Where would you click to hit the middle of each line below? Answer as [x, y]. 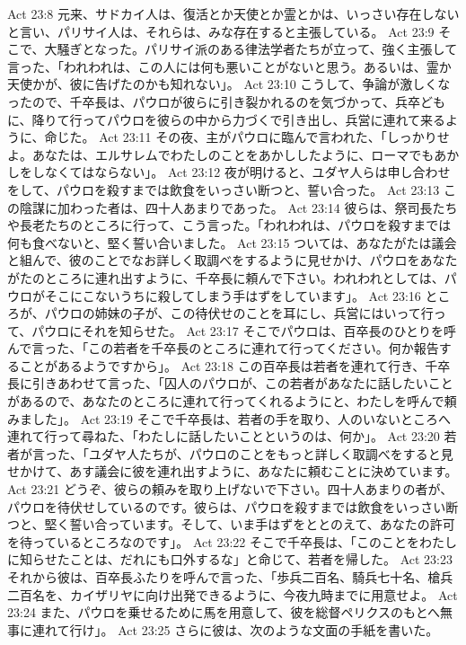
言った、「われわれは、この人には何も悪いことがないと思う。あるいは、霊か [229, 66]
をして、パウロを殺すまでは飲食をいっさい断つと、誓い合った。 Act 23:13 [224, 189]
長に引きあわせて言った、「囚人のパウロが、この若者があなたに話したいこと [230, 383]
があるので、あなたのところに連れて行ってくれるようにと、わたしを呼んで [226, 401]
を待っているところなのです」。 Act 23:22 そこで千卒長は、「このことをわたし [232, 541]
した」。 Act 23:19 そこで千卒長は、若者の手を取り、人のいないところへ [242, 418]
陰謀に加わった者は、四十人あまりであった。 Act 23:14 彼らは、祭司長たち [238, 207]
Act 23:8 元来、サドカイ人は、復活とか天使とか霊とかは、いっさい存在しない [233, 13]
